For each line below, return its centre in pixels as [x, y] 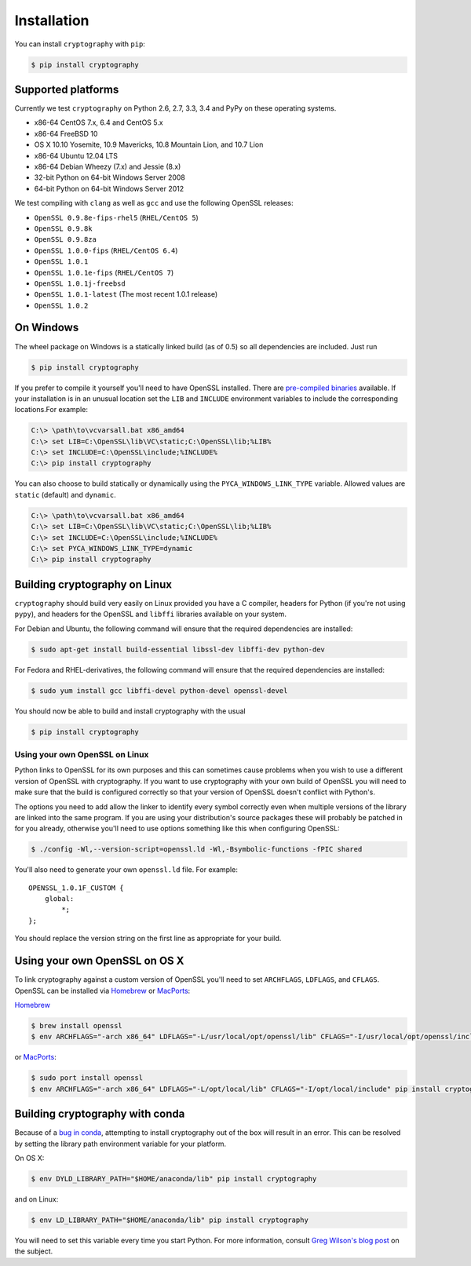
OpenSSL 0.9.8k [64, 228]
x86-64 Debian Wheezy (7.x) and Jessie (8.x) [108, 166]
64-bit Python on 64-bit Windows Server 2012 [109, 188]
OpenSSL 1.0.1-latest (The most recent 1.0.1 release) [126, 294]
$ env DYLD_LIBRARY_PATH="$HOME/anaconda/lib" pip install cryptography [174, 1178]
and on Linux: [37, 1199]
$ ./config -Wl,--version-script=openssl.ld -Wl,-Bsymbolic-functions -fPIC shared [197, 849]
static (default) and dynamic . [66, 494]
